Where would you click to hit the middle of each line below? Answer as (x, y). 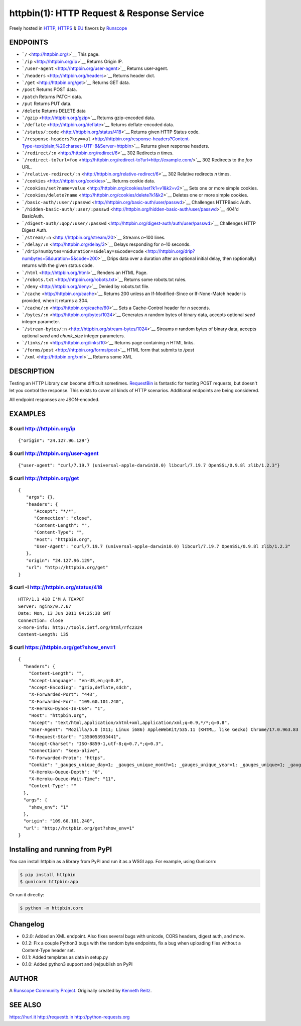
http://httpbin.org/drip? (171, 251)
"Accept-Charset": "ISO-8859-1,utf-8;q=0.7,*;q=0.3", (96, 744)
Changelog (27, 924)
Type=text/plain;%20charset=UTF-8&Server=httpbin (77, 146)
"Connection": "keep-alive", (64, 751)
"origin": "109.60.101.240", (59, 821)
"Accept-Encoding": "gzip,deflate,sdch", (80, 687)
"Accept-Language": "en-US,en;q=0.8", (76, 680)
